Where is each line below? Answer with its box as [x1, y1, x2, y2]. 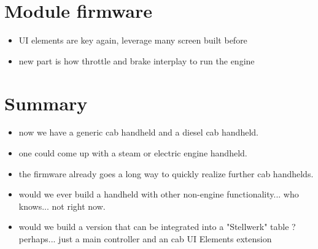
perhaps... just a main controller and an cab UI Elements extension [18, 232, 272, 245]
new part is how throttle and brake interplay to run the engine [18, 54, 255, 67]
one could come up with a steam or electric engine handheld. [18, 147, 247, 159]
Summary [4, 90, 88, 115]
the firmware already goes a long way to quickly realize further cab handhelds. [18, 167, 314, 180]
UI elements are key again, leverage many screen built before [18, 34, 247, 47]
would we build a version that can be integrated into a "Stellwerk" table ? [18, 220, 296, 233]
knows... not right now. [18, 199, 106, 212]
